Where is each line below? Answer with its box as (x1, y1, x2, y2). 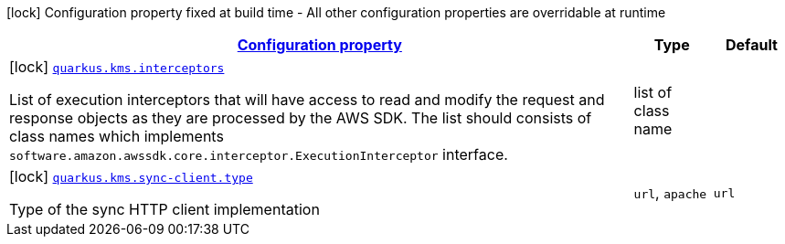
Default (725, 36, 778, 54)
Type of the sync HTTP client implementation (9, 200, 320, 218)
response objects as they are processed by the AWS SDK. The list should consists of (9, 109, 592, 127)
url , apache (633, 184, 707, 202)
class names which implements (9, 127, 224, 145)
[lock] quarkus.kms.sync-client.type (9, 167, 253, 186)
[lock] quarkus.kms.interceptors (9, 58, 225, 76)
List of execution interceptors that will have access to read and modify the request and (9, 90, 605, 109)
